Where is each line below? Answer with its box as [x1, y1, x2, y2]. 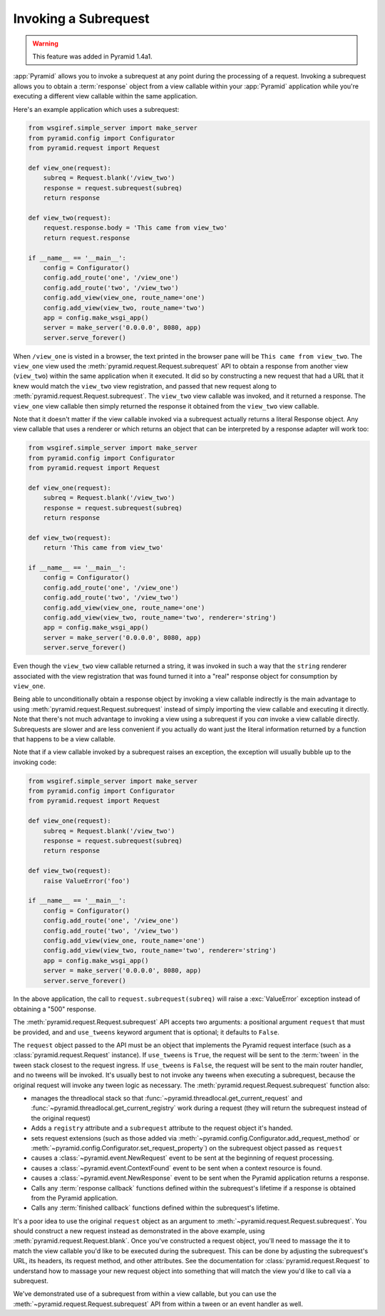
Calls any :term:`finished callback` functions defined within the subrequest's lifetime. [31, 1203, 280, 1212]
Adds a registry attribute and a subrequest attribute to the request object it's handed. [31, 1124, 293, 1133]
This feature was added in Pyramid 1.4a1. [32, 52, 153, 61]
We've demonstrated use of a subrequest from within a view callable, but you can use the [13, 1290, 277, 1298]
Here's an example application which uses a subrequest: [13, 105, 180, 113]
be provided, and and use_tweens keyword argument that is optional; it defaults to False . [13, 1027, 279, 1037]
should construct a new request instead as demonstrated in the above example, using [13, 1227, 265, 1235]
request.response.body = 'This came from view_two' [43, 224, 228, 232]
